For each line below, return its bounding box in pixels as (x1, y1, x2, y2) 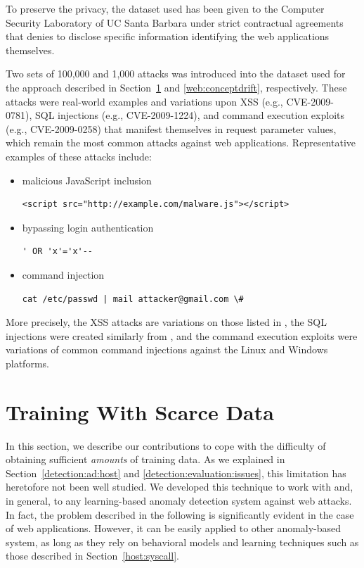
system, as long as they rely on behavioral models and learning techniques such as (6, 534, 359, 549)
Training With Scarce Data (6, 397, 274, 426)
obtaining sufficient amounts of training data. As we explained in (6, 452, 285, 467)
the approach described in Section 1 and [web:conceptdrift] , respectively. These (6, 80, 347, 94)
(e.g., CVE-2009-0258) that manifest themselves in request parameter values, (6, 121, 337, 136)
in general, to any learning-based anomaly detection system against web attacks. (6, 493, 352, 507)
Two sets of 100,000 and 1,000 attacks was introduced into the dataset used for (6, 66, 346, 81)
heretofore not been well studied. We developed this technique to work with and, (6, 479, 353, 494)
